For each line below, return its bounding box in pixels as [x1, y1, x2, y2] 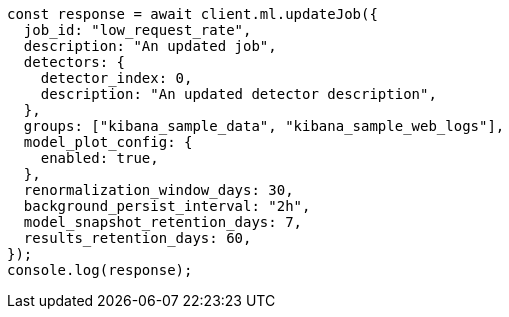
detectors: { [23, 54, 126, 70]
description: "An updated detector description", [40, 86, 437, 102]
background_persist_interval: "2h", [23, 198, 311, 214]
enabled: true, [40, 150, 159, 166]
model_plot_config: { [23, 134, 193, 150]
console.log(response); [7, 262, 193, 278]
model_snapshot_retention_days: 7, [23, 214, 303, 230]
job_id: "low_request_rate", [23, 22, 252, 38]
